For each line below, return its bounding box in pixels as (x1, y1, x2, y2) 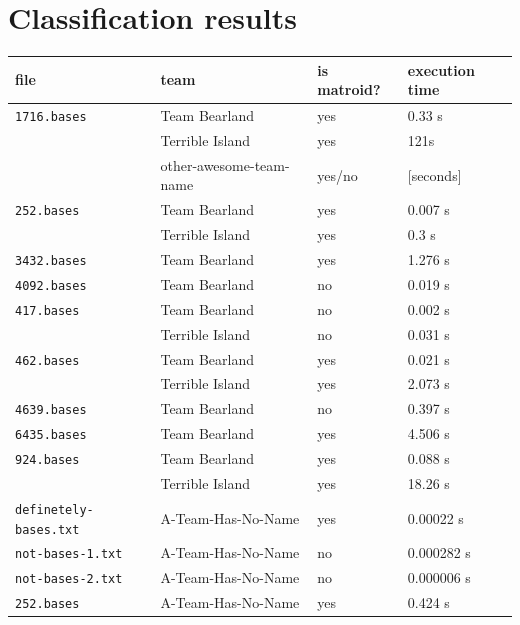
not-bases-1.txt (15, 547, 123, 562)
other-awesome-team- (160, 154, 290, 175)
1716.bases (15, 110, 87, 125)
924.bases (15, 453, 80, 468)
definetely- (15, 502, 94, 517)
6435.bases (15, 428, 87, 443)
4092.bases (15, 278, 87, 293)
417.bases (15, 303, 80, 318)
